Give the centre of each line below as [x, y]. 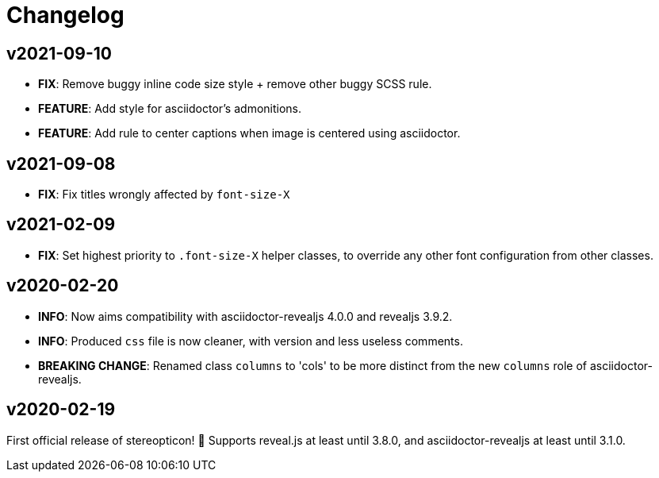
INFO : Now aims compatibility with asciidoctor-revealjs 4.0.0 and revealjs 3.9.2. [245, 316]
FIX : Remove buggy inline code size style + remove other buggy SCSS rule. [235, 84]
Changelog [65, 15]
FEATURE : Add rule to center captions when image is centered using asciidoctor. [249, 133]
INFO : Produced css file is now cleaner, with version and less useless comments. [251, 341]
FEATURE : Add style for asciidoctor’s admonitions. [170, 109]
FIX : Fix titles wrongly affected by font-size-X [164, 195]
